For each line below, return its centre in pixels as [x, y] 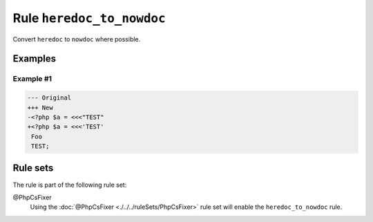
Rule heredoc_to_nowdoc [89, 18]
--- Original [49, 98]
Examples [35, 59]
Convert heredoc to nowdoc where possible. [77, 39]
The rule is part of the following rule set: [70, 185]
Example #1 [32, 79]
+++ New [40, 108]
